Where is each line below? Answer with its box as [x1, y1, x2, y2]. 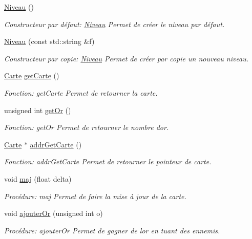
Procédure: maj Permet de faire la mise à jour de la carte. [4, 190, 186, 201]
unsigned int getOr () [4, 104, 71, 115]
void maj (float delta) [4, 173, 72, 184]
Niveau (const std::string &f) [4, 36, 95, 47]
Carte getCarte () [4, 70, 59, 81]
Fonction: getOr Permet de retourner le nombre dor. [4, 122, 169, 133]
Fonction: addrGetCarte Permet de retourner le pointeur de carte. [4, 156, 212, 167]
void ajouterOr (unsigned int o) [4, 208, 103, 219]
